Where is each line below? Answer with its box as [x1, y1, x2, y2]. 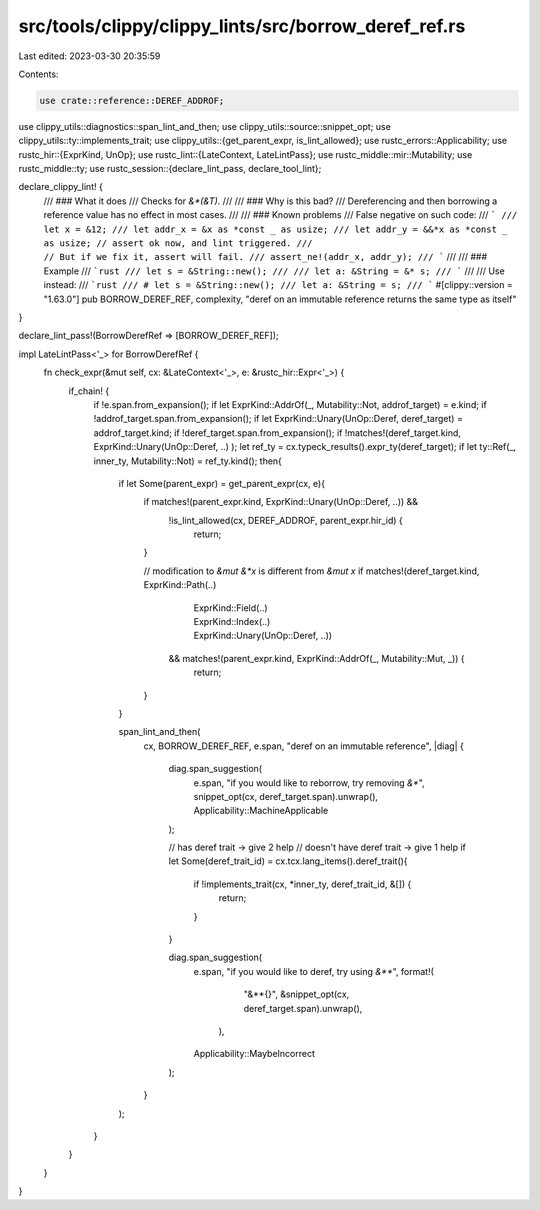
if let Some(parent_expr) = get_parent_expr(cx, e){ [118, 477, 325, 489]
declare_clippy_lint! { [18, 181, 104, 193]
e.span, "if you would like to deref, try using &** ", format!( [193, 965, 435, 977]
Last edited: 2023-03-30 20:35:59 [18, 50, 161, 62]
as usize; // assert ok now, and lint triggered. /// [43, 238, 313, 249]
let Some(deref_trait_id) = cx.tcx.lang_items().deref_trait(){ [168, 855, 409, 867]
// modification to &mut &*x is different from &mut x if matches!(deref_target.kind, [143, 565, 480, 577]
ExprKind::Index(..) [193, 616, 271, 628]
